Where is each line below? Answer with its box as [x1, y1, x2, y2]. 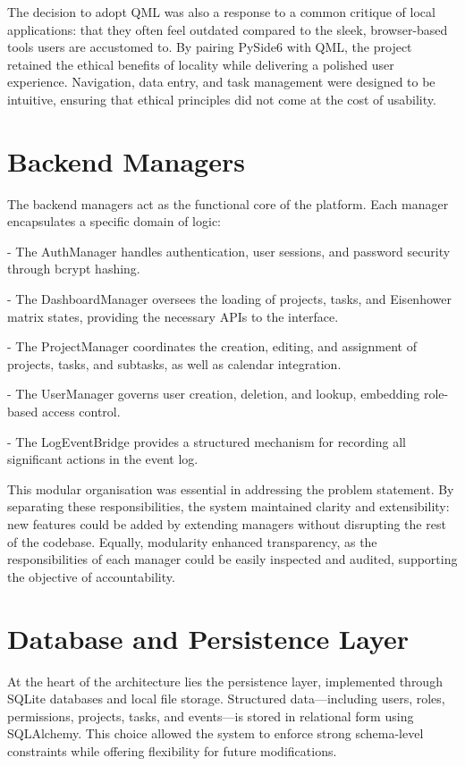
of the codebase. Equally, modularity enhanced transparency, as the [7, 532, 377, 551]
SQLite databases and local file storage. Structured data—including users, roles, [7, 689, 445, 708]
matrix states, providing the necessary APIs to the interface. [7, 307, 339, 325]
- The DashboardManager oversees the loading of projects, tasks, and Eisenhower [7, 290, 452, 308]
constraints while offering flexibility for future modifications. [7, 741, 337, 760]
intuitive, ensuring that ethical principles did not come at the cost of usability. [7, 89, 436, 108]
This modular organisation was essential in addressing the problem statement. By [7, 479, 454, 498]
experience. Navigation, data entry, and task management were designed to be [7, 72, 435, 91]
